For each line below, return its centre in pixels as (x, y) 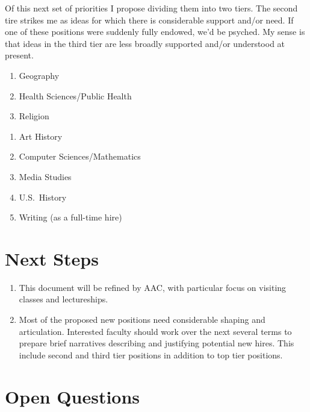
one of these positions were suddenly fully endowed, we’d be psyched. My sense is (155, 32)
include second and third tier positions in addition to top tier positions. (151, 354)
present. (19, 55)
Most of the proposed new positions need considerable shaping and (142, 320)
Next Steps (52, 258)
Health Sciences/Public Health (75, 95)
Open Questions (73, 396)
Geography (39, 75)
